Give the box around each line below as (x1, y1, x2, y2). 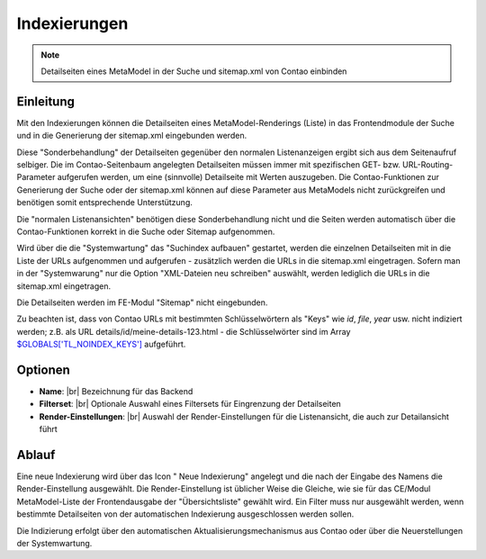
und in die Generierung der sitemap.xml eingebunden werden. (16, 131, 247, 141)
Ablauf (16, 446, 56, 463)
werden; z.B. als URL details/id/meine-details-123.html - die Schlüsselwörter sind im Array (16, 326, 351, 337)
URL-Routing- (401, 159, 454, 170)
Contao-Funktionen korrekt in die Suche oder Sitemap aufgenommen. (16, 226, 275, 237)
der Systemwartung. (16, 538, 93, 549)
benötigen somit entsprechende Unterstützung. (16, 197, 193, 208)
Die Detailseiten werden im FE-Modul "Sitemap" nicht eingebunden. (16, 297, 268, 308)
